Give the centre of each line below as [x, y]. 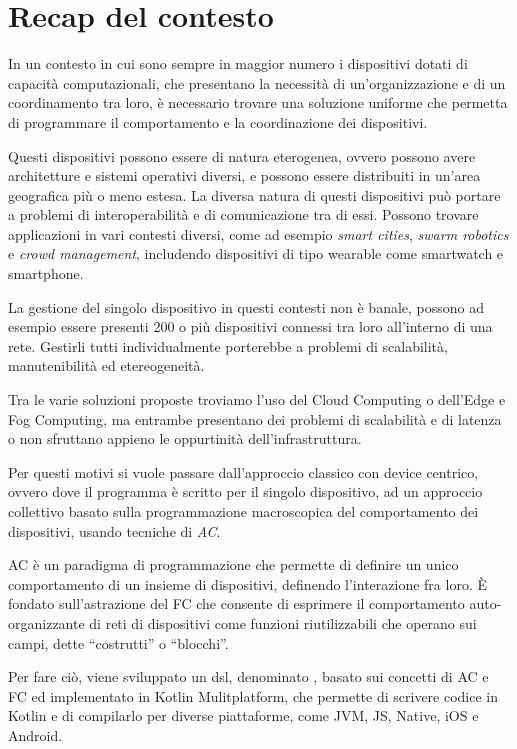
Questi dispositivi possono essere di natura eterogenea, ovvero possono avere [242, 155]
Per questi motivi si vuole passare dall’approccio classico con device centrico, [243, 471]
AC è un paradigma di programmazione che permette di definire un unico [233, 564]
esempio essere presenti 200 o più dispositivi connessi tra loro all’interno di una [250, 326]
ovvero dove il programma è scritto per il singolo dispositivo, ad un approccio [245, 491]
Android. [35, 734]
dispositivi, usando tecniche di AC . [114, 530]
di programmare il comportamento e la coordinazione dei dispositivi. [218, 121]
